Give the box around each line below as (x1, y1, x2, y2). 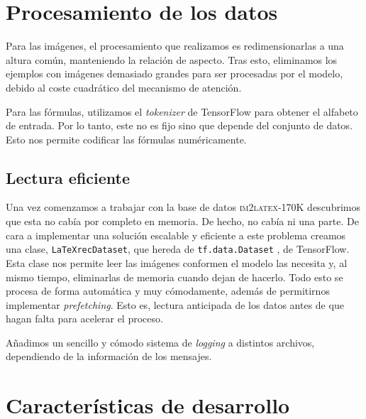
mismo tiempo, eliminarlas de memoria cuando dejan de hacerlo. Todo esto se (6, 269, 343, 284)
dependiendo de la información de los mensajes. (6, 349, 212, 364)
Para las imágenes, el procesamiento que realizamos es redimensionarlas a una (6, 38, 344, 53)
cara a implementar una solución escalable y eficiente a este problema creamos (6, 227, 346, 242)
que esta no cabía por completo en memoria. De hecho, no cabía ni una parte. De (6, 214, 359, 229)
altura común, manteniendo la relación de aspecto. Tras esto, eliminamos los (6, 52, 338, 67)
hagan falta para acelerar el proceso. (6, 311, 163, 326)
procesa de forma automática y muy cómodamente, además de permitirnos (6, 283, 330, 298)
